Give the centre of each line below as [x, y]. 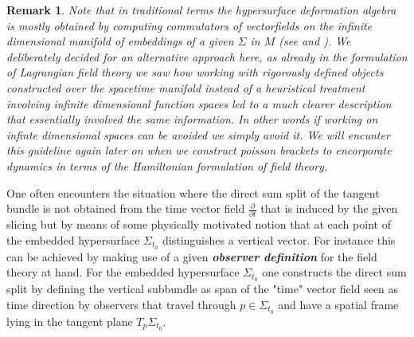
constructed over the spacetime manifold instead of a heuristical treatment [186, 87]
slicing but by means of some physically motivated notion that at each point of [199, 224]
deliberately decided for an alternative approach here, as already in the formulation [207, 56]
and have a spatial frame [338, 304]
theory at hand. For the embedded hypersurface [123, 272]
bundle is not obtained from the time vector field [126, 208]
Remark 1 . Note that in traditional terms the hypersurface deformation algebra [201, 10]
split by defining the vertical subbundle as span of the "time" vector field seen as [203, 289]
